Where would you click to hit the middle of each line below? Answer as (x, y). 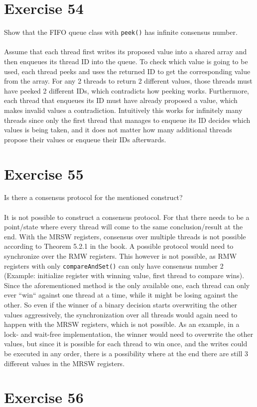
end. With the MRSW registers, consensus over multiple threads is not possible (125, 236)
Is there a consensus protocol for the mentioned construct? (93, 197)
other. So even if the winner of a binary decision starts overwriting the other (121, 305)
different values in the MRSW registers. (64, 363)
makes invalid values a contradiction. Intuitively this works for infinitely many (123, 110)
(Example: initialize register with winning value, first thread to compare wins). (124, 275)
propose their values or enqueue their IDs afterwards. (85, 139)
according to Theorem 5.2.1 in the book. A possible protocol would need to (119, 246)
